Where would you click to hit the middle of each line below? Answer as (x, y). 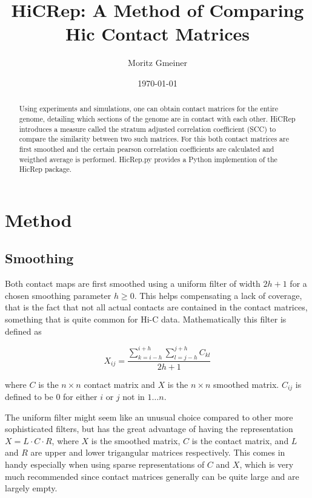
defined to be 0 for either (51, 397)
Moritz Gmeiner (158, 63)
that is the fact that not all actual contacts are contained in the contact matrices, (156, 307)
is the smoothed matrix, (136, 440)
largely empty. (31, 488)
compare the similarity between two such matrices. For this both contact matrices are (154, 139)
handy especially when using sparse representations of (105, 464)
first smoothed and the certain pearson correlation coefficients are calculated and (147, 149)
